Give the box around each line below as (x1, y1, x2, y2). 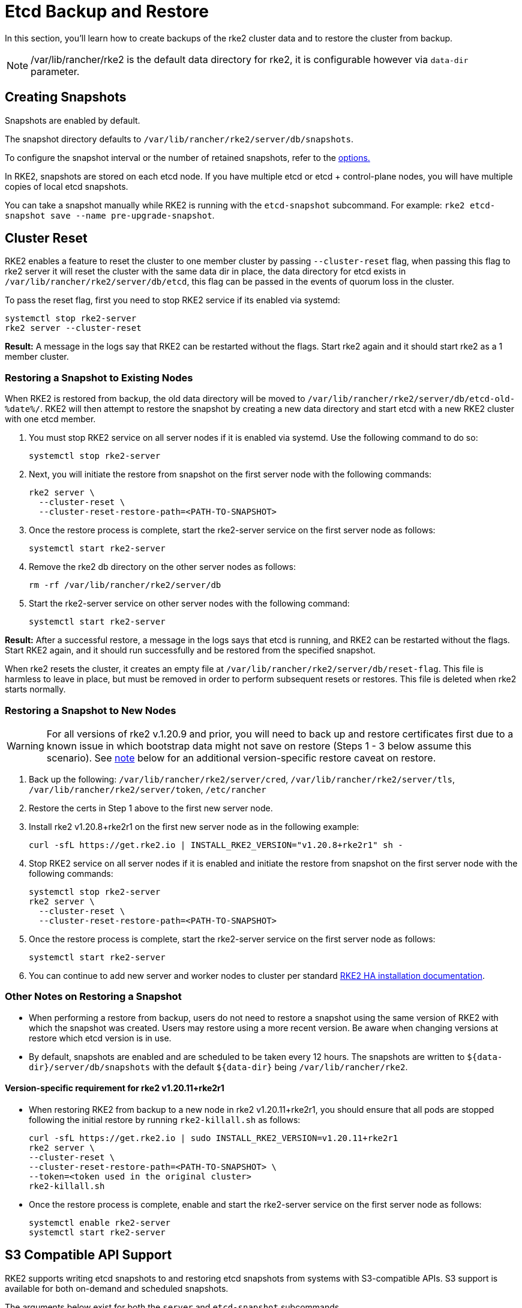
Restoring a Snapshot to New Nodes (5, 704, 176, 716)
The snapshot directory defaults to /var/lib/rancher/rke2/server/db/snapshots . (5, 133, 353, 144)
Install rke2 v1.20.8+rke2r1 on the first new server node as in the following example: (29, 821, 359, 832)
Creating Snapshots (5, 89, 127, 105)
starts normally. (5, 684, 66, 695)
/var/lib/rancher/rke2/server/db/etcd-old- (307, 394, 515, 404)
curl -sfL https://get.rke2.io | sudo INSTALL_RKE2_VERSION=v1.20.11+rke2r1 (29, 1133, 398, 1143)
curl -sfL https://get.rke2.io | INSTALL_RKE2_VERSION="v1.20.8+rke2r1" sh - (29, 840, 403, 850)
